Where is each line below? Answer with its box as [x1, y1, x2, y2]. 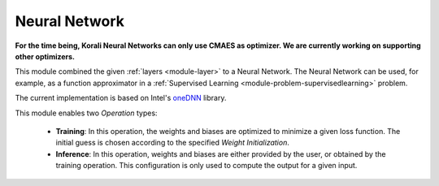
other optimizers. [15, 51, 76, 61]
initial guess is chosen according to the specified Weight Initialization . [55, 138, 290, 148]
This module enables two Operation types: [15, 108, 158, 118]
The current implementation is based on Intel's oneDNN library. [15, 93, 227, 103]
